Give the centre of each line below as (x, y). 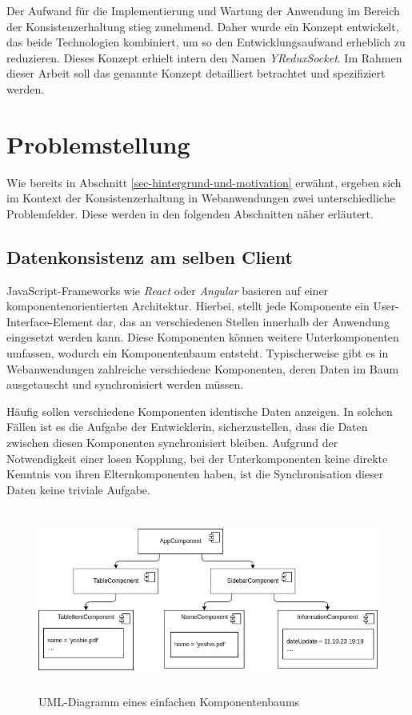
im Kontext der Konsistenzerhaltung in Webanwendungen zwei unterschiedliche (201, 198)
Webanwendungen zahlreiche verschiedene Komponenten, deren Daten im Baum (203, 368)
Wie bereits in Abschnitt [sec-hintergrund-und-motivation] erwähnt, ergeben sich (204, 182)
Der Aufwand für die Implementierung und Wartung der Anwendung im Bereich (203, 10)
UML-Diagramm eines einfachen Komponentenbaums (169, 701)
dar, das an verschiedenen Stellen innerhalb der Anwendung (243, 321)
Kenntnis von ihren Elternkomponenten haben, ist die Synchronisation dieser (195, 474)
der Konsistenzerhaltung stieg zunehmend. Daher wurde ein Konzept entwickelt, (203, 26)
